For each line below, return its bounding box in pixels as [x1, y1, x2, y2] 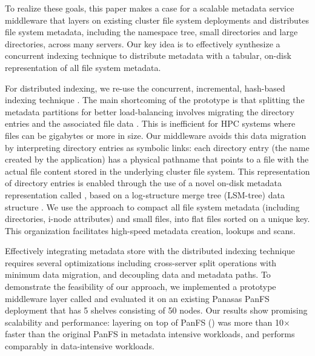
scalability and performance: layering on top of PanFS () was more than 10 [5, 315, 283, 328]
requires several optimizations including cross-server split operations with [5, 256, 277, 269]
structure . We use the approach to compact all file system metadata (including [5, 200, 300, 213]
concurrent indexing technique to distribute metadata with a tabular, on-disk [5, 49, 291, 62]
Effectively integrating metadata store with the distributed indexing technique [5, 244, 295, 257]
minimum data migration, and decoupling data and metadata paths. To [5, 268, 271, 281]
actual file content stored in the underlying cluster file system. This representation [5, 164, 310, 177]
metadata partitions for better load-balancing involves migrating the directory [5, 105, 294, 118]
